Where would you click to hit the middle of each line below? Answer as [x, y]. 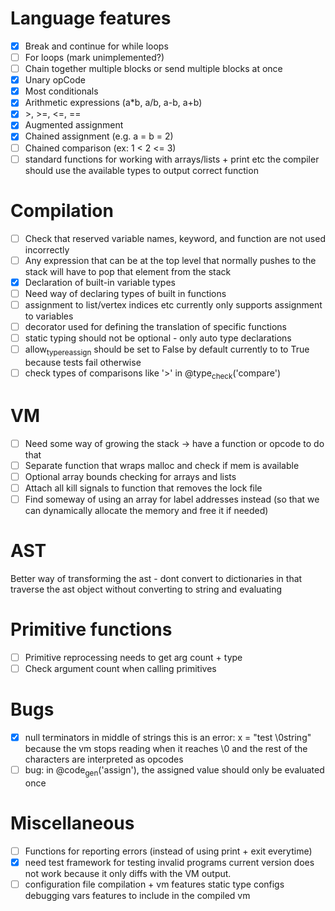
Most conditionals [61, 91]
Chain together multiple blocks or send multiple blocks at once [153, 69]
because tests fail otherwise [83, 362]
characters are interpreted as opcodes [104, 759]
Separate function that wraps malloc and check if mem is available [162, 465]
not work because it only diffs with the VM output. [128, 873]
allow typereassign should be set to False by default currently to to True [167, 350]
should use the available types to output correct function [141, 170]
